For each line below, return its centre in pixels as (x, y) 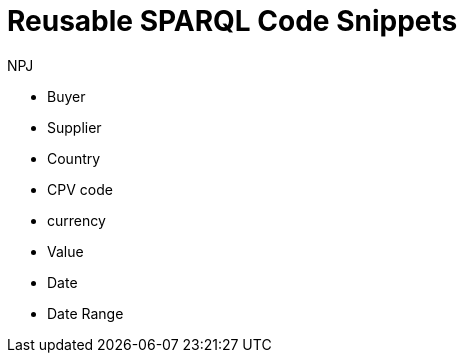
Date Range (85, 313)
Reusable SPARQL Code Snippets (232, 21)
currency (76, 220)
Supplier (74, 127)
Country (74, 158)
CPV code (80, 189)
